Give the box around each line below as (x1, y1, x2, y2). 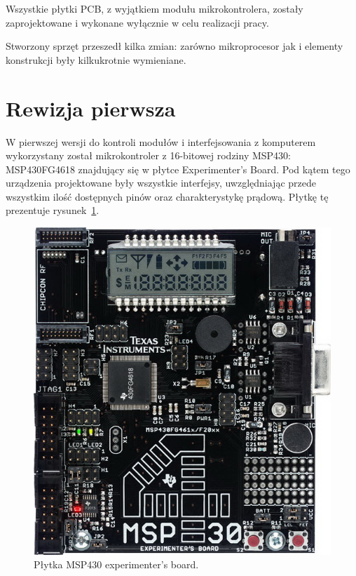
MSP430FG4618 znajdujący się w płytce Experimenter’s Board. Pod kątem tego (6, 161, 350, 176)
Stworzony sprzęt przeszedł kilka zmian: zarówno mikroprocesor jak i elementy (6, 39, 343, 53)
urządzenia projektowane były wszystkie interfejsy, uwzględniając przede (6, 175, 316, 190)
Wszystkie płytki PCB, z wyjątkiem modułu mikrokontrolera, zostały (6, 1, 303, 15)
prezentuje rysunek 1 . (6, 203, 100, 217)
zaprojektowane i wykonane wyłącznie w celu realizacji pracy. (6, 15, 269, 29)
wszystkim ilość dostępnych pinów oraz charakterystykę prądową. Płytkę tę (6, 189, 329, 203)
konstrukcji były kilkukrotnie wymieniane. (6, 52, 186, 67)
